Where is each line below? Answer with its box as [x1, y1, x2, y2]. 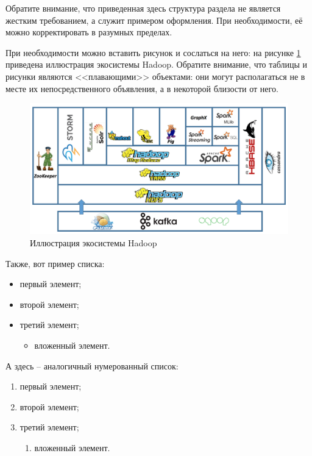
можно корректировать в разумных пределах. [5, 26, 172, 38]
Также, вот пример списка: [5, 257, 105, 269]
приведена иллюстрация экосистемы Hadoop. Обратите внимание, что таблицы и [5, 58, 308, 71]
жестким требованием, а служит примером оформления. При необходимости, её [5, 13, 303, 26]
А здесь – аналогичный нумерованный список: [5, 359, 179, 372]
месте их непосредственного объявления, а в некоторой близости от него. [5, 82, 278, 94]
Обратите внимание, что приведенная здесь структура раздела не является [5, 2, 281, 14]
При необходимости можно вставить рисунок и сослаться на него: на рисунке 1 [5, 46, 301, 59]
